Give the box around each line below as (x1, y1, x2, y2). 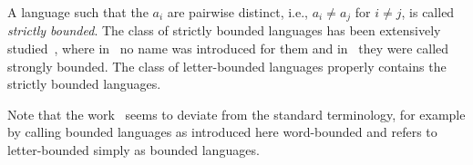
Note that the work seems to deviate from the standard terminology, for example (7, 104, 466, 123)
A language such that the (7, 3, 149, 21)
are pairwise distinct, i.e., (167, 3, 308, 21)
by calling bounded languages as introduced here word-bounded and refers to (7, 122, 437, 141)
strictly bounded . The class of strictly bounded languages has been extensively (7, 21, 441, 40)
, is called (401, 3, 455, 21)
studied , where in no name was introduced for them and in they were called (7, 39, 449, 58)
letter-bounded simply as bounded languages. (7, 141, 260, 160)
